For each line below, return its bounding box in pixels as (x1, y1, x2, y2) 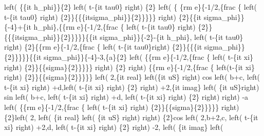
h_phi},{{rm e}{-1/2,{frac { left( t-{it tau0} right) (33, 21, 196, 32)
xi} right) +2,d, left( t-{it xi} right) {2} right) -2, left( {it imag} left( (4, 122, 223, 132)
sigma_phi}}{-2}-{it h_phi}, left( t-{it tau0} (100, 31, 243, 42)
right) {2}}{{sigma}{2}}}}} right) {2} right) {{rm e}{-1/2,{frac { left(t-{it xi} (4, 61, 255, 72)
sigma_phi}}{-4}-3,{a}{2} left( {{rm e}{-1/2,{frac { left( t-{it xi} (43, 51, 254, 62)
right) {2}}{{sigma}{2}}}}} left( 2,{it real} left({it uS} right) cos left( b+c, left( (4, 72, 260, 82)
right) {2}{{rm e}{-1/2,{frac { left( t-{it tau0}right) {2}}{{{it (4, 41, 202, 52)
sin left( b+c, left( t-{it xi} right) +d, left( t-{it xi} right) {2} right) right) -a (4, 92, 249, 102)
